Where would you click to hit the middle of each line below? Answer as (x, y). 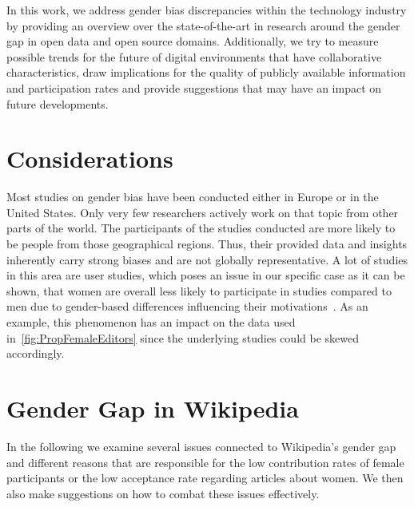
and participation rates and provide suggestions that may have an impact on (194, 87)
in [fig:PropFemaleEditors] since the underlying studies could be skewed (183, 337)
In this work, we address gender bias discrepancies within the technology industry (207, 10)
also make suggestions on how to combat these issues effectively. (163, 493)
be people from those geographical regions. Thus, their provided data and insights (207, 244)
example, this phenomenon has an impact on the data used (151, 322)
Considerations (90, 158)
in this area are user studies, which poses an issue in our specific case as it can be (206, 275)
